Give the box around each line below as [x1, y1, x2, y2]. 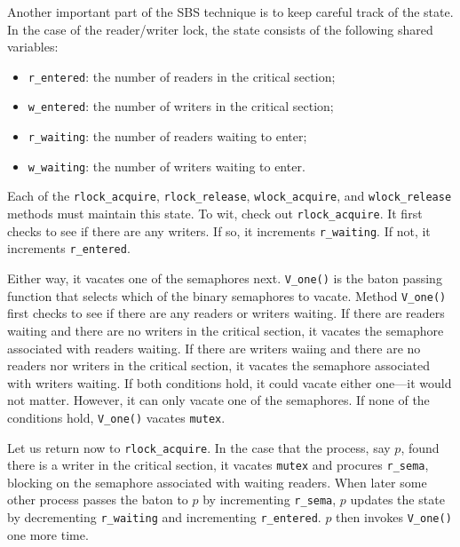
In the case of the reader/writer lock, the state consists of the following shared [7, 20, 433, 38]
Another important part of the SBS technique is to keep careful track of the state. [7, 3, 454, 20]
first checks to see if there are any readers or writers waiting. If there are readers [7, 304, 445, 322]
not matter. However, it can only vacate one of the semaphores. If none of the [7, 391, 430, 409]
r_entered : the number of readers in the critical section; [28, 67, 336, 85]
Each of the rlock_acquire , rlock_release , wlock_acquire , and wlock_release [7, 186, 452, 205]
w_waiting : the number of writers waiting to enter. [28, 156, 305, 175]
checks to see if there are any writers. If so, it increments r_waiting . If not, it [7, 221, 431, 240]
